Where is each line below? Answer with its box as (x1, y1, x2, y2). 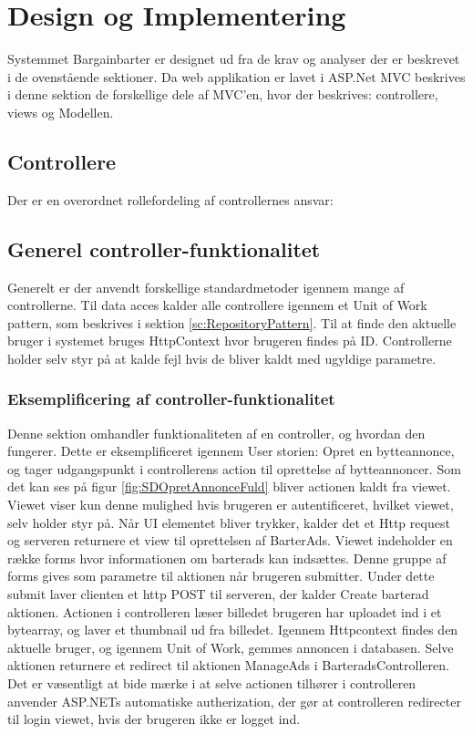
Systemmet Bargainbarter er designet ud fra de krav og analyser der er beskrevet (7, 49, 460, 68)
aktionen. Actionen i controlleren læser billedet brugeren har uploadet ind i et (7, 602, 442, 621)
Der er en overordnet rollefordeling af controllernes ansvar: (7, 190, 334, 209)
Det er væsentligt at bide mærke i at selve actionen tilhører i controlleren (7, 674, 416, 692)
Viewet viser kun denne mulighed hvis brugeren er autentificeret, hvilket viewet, (7, 495, 454, 514)
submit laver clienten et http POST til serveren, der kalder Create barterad (7, 584, 429, 604)
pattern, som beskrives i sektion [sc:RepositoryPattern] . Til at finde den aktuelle (7, 313, 457, 332)
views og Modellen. (7, 102, 114, 121)
